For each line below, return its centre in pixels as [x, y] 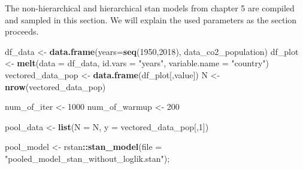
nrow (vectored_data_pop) [55, 86]
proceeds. [22, 31]
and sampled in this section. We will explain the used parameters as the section [151, 19]
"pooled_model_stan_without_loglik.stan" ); [87, 158]
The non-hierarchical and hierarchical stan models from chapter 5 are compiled [150, 8]
